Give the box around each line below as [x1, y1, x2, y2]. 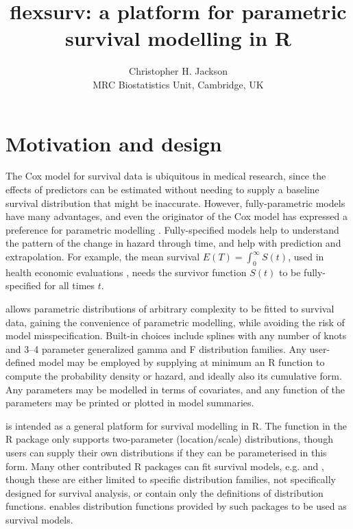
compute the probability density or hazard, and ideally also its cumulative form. [5, 368, 342, 382]
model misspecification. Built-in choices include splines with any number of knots [5, 328, 347, 343]
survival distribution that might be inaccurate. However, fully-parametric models [5, 195, 345, 210]
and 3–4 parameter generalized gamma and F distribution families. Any [5, 341, 306, 356]
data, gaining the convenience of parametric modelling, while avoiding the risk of [5, 315, 345, 329]
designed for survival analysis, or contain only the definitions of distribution [5, 485, 324, 500]
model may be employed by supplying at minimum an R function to [38, 355, 325, 369]
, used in [288, 249, 324, 263]
